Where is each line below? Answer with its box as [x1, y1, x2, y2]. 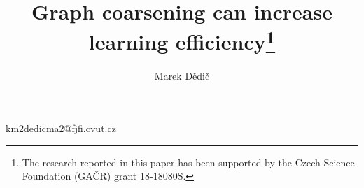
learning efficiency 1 [88, 24, 276, 56]
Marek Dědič [154, 68, 210, 82]
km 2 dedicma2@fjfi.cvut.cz [6, 121, 116, 136]
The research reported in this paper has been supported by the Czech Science [22, 154, 355, 169]
